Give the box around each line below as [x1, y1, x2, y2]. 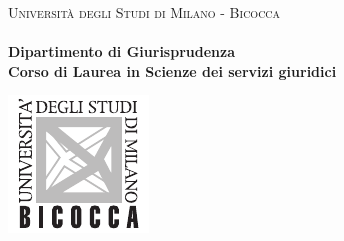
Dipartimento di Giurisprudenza [8, 41, 235, 62]
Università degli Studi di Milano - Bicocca [8, 2, 281, 22]
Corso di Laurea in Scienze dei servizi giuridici [8, 60, 337, 81]
